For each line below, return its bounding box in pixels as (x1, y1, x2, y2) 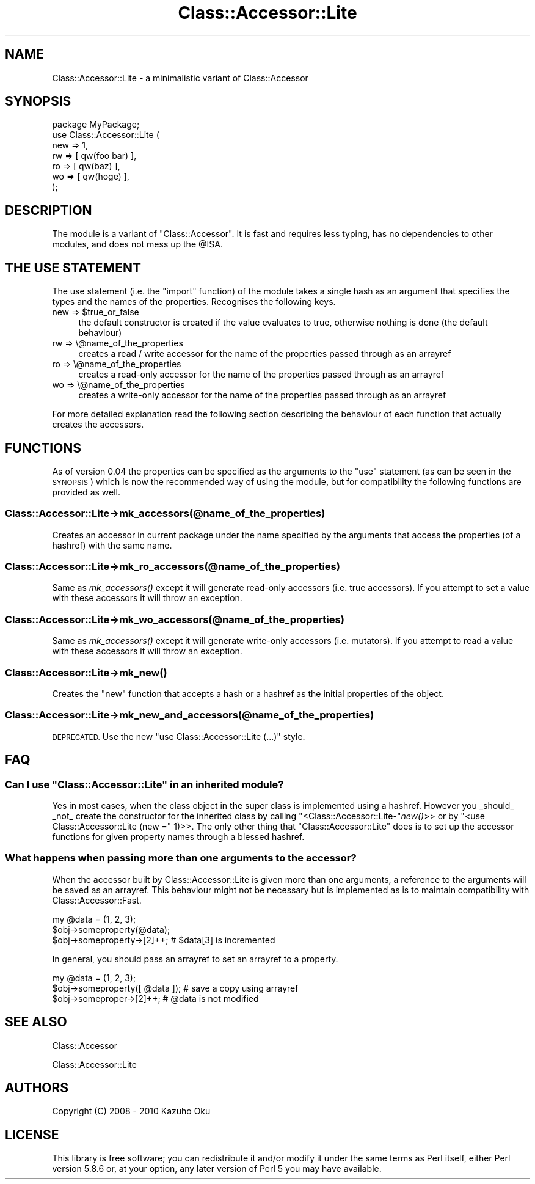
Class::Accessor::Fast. (52, 894, 142, 905)
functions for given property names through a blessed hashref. (52, 831, 305, 842)
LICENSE (5, 1127, 59, 1142)
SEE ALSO (5, 1014, 67, 1030)
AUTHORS (5, 1080, 69, 1095)
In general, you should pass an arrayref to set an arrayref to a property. (52, 953, 338, 964)
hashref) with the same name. (52, 539, 172, 550)
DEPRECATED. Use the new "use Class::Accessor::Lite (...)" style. (52, 731, 305, 742)
